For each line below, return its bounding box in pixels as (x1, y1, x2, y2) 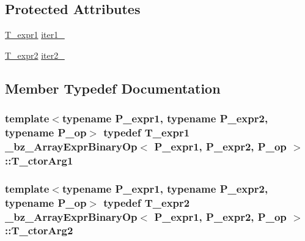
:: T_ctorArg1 (5, 152, 73, 168)
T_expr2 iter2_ (5, 48, 65, 61)
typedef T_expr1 (103, 125, 190, 140)
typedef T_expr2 (103, 195, 190, 210)
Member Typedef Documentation (5, 78, 221, 97)
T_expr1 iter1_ (5, 28, 65, 41)
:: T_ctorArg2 (5, 223, 73, 238)
